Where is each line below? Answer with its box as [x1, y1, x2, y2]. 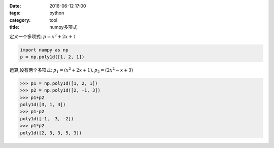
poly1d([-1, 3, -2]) [20, 116, 74, 121]
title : [9, 24, 20, 30]
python [49, 10, 64, 16]
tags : [9, 10, 21, 16]
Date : [9, 3, 21, 9]
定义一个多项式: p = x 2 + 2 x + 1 [9, 33, 77, 39]
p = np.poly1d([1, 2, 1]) [20, 54, 85, 60]
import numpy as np [20, 47, 68, 53]
